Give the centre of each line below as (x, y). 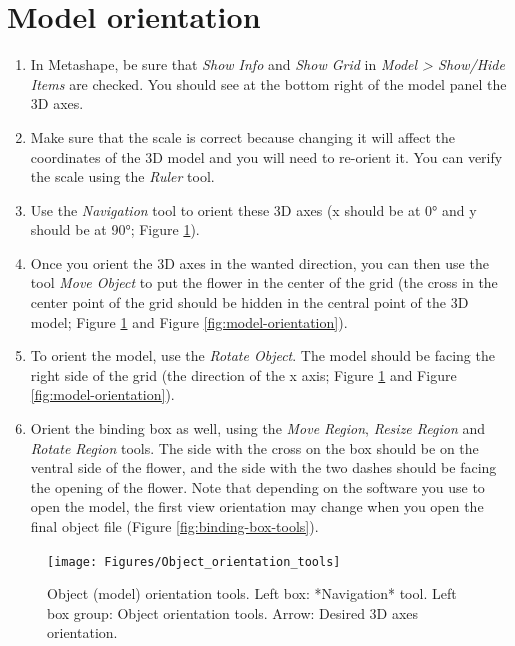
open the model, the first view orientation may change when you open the (257, 506)
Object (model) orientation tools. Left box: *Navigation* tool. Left (252, 593)
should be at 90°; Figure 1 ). (115, 229)
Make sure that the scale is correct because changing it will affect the (243, 136)
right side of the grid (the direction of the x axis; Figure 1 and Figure (243, 374)
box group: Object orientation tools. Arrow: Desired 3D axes (233, 612)
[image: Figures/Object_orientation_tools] (194, 561)
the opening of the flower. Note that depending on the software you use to (257, 486)
